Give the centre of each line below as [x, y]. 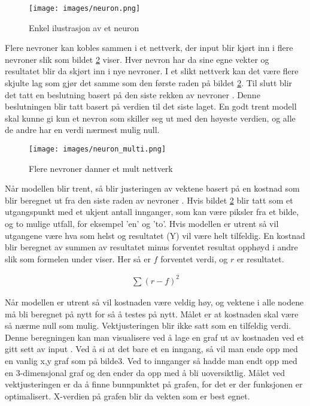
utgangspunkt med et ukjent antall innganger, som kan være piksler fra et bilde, [152, 212]
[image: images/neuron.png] [85, 8]
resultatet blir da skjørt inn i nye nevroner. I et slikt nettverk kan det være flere [152, 71]
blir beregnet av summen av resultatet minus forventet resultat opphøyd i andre [151, 247]
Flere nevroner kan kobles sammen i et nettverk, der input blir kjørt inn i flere [149, 48]
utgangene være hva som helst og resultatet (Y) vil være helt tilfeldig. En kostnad [155, 235]
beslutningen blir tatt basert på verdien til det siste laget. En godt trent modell [151, 106]
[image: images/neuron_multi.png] [98, 149]
